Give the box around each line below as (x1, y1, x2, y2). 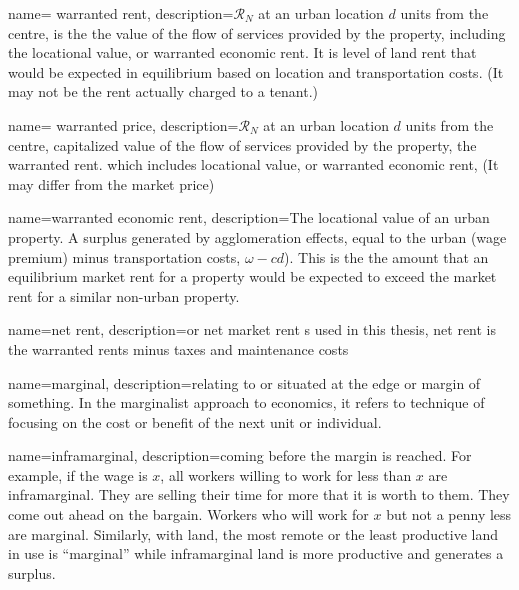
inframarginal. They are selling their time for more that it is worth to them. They (8, 484, 510, 505)
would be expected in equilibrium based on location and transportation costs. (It (8, 61, 504, 82)
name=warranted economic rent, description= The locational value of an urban (8, 207, 490, 228)
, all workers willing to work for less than (160, 464, 412, 485)
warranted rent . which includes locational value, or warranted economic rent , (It (8, 154, 499, 175)
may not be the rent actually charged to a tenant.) (8, 81, 319, 102)
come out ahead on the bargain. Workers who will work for (8, 504, 369, 525)
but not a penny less (386, 504, 512, 525)
